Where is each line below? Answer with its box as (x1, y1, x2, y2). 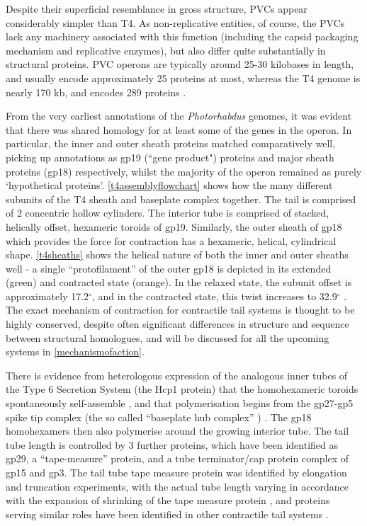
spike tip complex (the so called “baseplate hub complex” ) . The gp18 (6, 409, 312, 424)
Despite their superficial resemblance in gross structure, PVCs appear (6, 1, 307, 16)
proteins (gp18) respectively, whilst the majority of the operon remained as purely (6, 164, 362, 178)
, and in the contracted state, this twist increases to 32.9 (91, 288, 337, 303)
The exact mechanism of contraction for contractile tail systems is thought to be (6, 302, 355, 317)
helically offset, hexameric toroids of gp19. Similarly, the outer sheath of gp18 (6, 219, 342, 234)
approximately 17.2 (6, 288, 89, 303)
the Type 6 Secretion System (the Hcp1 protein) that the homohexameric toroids (6, 382, 358, 396)
